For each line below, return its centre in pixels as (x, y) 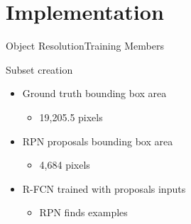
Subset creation (39, 69)
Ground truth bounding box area (94, 93)
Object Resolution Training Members (85, 46)
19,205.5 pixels (71, 117)
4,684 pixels (65, 165)
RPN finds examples (83, 212)
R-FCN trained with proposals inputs (104, 188)
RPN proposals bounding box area (98, 141)
